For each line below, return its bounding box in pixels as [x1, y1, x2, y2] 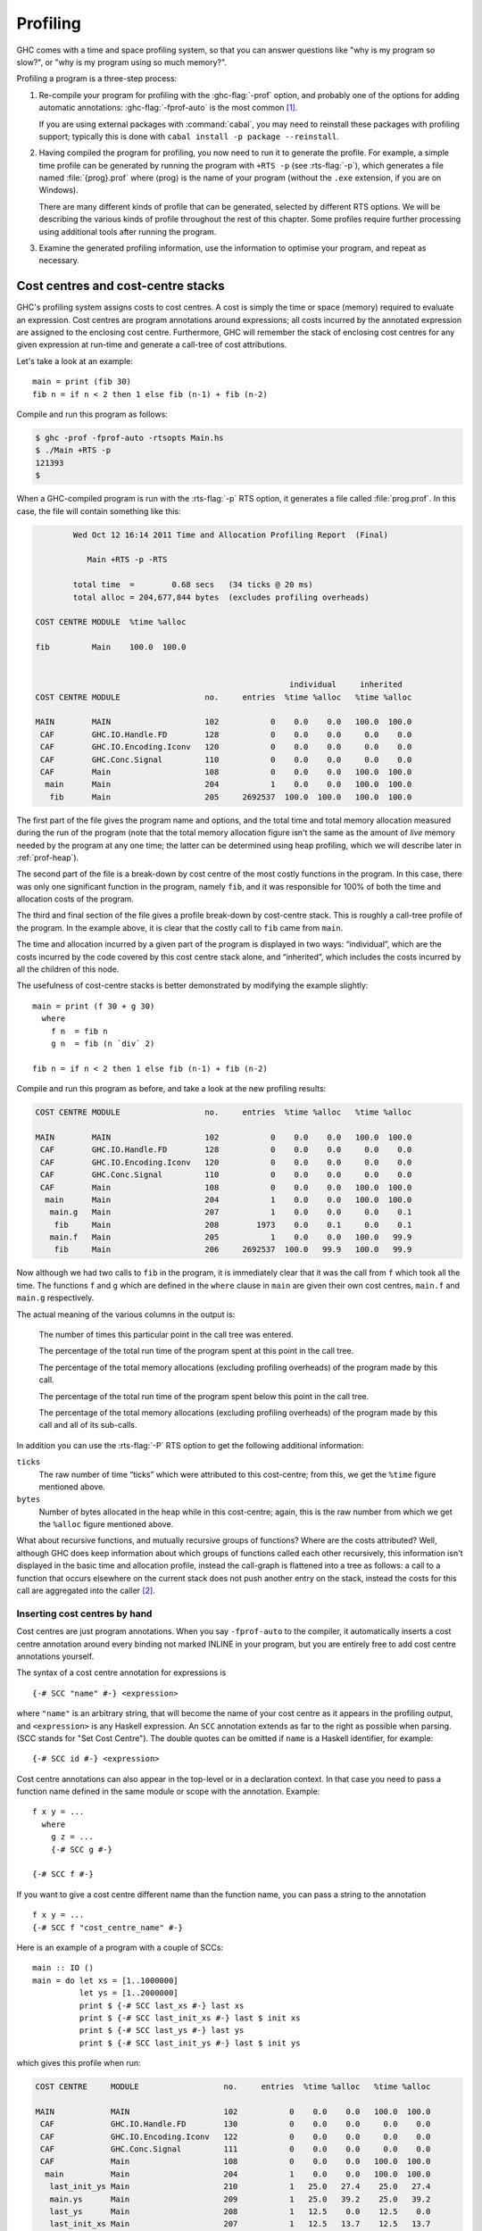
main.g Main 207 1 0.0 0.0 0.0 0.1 [49, 1207, 412, 1217]
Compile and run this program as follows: [16, 409, 169, 419]
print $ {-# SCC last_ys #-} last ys [79, 2026, 245, 2036]
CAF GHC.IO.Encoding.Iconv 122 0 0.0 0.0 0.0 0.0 [40, 2131, 431, 2142]
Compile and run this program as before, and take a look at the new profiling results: [16, 1083, 327, 1094]
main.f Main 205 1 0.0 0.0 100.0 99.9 [49, 1232, 412, 1242]
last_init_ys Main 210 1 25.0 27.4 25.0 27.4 [49, 2182, 431, 2192]
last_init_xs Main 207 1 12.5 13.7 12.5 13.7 [49, 2219, 431, 2229]
